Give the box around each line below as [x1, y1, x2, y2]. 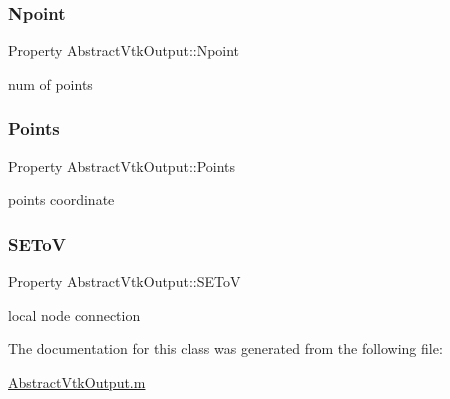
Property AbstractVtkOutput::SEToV [8, 271, 241, 292]
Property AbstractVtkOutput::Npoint [8, 40, 240, 61]
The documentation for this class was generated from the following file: [8, 338, 443, 359]
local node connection [8, 304, 141, 325]
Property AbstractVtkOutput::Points [8, 155, 236, 176]
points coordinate [8, 189, 115, 210]
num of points [8, 73, 93, 94]
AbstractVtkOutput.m [8, 371, 146, 392]
